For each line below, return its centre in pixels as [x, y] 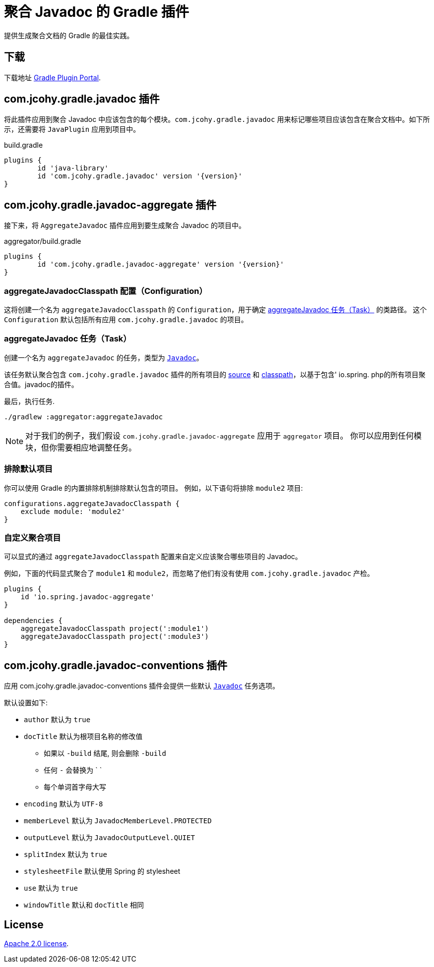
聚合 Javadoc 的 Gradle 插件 [96, 12]
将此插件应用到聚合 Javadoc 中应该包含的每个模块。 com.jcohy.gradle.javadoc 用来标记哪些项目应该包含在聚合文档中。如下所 [217, 119]
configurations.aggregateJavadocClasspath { [92, 503]
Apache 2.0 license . [36, 943]
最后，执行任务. [30, 401]
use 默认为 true [51, 888]
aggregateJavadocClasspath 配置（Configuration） [106, 291]
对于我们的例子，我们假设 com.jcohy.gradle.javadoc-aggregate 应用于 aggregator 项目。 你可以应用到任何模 [223, 435]
